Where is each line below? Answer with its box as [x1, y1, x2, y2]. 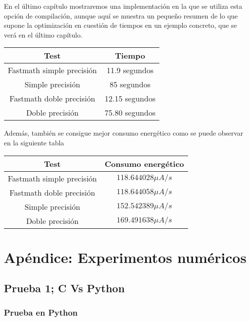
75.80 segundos [104, 107, 155, 119]
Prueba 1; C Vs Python [4, 281, 125, 296]
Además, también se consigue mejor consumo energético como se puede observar [4, 128, 243, 138]
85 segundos [109, 79, 151, 90]
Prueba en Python [4, 306, 78, 318]
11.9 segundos [106, 64, 154, 76]
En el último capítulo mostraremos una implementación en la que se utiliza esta [4, 1, 242, 11]
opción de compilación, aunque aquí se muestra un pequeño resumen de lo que [4, 10, 238, 20]
